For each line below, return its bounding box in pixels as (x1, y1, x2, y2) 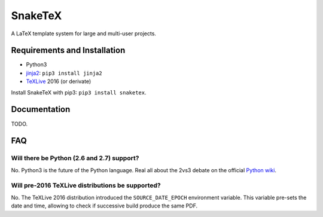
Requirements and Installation (11, 45, 126, 56)
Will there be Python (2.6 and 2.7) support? (11, 154, 139, 163)
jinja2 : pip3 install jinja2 (26, 69, 102, 77)
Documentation (11, 105, 71, 115)
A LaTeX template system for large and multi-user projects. (11, 30, 157, 37)
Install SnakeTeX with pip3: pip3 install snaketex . (11, 88, 147, 96)
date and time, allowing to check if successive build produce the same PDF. (11, 202, 197, 209)
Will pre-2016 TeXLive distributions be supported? (11, 181, 161, 190)
